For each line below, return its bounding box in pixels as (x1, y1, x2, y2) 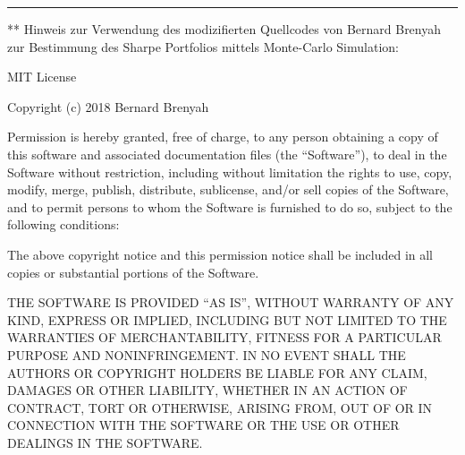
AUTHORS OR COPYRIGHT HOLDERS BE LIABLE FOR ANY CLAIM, (7, 363, 427, 382)
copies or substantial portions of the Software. (7, 262, 259, 281)
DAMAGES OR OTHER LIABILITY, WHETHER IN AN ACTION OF (7, 381, 408, 399)
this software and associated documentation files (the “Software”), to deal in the (7, 144, 447, 163)
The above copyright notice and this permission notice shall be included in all (7, 245, 434, 263)
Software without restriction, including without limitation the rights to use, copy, (7, 162, 452, 181)
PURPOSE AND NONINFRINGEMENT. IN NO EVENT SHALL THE (7, 345, 406, 364)
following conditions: (7, 215, 120, 234)
